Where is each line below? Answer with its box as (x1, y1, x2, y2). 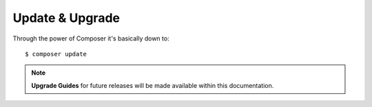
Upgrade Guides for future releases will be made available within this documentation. (31, 81, 274, 89)
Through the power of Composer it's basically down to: (12, 34, 169, 43)
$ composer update (25, 50, 87, 58)
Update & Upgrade (12, 10, 121, 25)
